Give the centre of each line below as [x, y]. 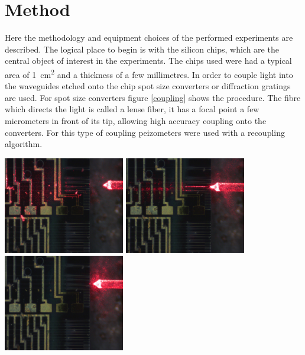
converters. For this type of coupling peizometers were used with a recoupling [145, 132]
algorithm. [24, 144]
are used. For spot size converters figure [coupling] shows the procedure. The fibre [153, 97]
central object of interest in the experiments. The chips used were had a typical [148, 61]
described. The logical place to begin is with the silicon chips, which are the [142, 49]
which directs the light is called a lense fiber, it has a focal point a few [132, 109]
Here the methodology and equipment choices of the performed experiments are [149, 38]
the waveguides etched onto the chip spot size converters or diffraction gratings [148, 86]
